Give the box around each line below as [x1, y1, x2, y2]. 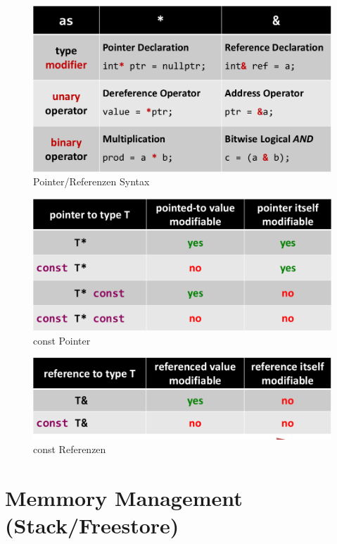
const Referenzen [33, 442, 106, 457]
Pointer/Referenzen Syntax [33, 174, 150, 189]
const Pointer [33, 333, 91, 347]
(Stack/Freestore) [5, 511, 179, 540]
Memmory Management [5, 483, 243, 512]
